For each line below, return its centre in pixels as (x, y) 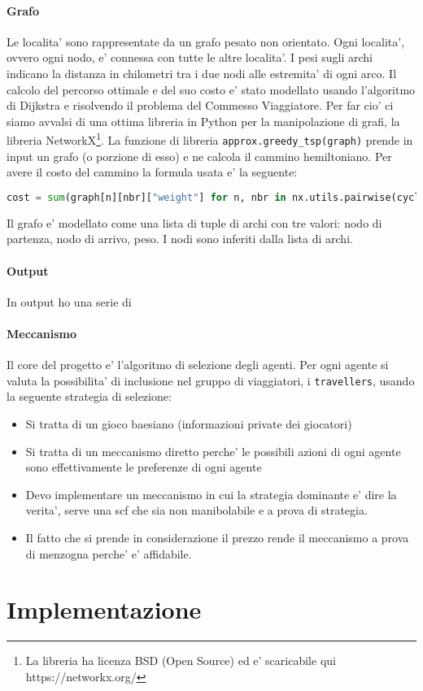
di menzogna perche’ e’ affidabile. (109, 553)
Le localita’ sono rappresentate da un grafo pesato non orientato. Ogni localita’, (206, 41)
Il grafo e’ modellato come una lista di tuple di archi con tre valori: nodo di (194, 222)
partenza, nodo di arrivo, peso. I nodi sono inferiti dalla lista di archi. (180, 239)
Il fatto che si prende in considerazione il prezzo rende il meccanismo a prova (217, 537)
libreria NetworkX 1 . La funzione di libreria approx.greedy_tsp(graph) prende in (210, 139)
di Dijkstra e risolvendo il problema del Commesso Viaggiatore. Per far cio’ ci (200, 105)
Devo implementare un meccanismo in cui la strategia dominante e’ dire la (211, 494)
